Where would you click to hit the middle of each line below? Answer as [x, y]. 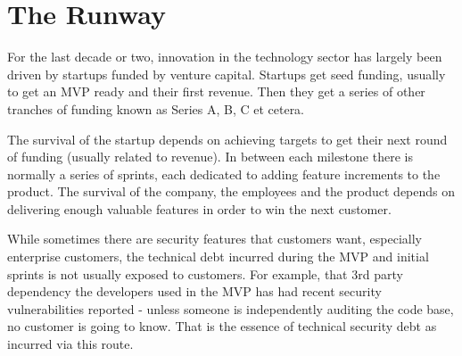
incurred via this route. [70, 344]
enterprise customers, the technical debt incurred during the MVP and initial [218, 257]
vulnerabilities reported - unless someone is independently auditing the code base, [231, 308]
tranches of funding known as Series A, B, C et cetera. [156, 108]
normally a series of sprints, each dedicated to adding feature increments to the [224, 174]
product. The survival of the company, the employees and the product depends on [231, 191]
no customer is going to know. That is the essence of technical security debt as [222, 326]
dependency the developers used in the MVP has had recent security [194, 291]
